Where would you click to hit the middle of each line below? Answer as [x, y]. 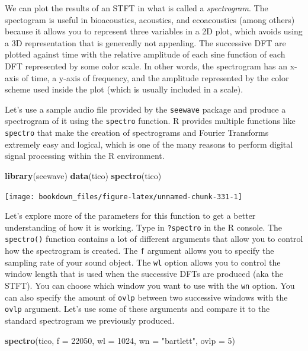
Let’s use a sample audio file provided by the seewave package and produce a [145, 109]
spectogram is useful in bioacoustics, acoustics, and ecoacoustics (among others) [150, 19]
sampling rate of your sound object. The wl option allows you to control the [143, 262]
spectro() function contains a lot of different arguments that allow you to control [154, 239]
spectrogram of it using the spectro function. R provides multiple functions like [150, 121]
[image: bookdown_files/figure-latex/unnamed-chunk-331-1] [123, 197]
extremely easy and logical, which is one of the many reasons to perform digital [149, 144]
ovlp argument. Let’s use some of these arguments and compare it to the [137, 309]
